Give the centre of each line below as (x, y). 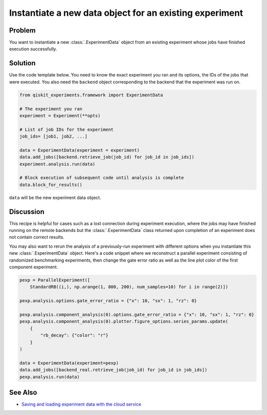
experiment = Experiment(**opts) (60, 115)
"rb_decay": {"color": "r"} (74, 335)
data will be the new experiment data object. (55, 197)
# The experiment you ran (51, 109)
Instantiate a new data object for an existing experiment (126, 13)
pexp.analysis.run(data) (50, 377)
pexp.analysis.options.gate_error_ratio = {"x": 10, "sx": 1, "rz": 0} (108, 301)
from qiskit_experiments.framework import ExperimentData (91, 95)
